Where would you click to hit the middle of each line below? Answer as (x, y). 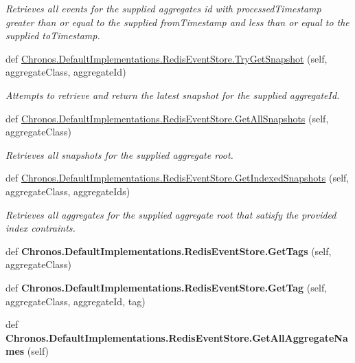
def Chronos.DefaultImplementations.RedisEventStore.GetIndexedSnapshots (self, (177, 178)
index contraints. (41, 228)
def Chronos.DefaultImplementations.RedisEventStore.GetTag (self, (167, 287)
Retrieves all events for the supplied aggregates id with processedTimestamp (163, 8)
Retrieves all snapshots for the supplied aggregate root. (119, 154)
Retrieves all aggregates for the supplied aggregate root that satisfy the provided (171, 214)
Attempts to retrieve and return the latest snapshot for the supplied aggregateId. (173, 95)
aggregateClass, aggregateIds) (68, 191)
